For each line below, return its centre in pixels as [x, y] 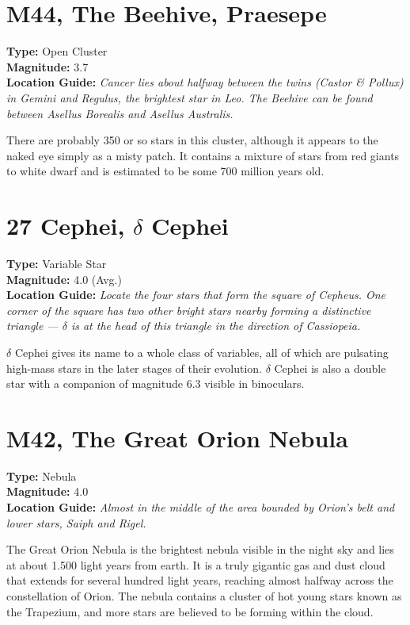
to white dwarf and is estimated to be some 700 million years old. [165, 171]
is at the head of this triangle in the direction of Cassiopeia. [216, 326]
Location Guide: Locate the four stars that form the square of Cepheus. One [196, 295]
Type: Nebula [42, 475]
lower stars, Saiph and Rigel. [76, 522]
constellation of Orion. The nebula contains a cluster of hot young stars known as [204, 596]
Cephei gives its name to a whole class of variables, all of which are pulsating [201, 352]
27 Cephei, [66, 226]
